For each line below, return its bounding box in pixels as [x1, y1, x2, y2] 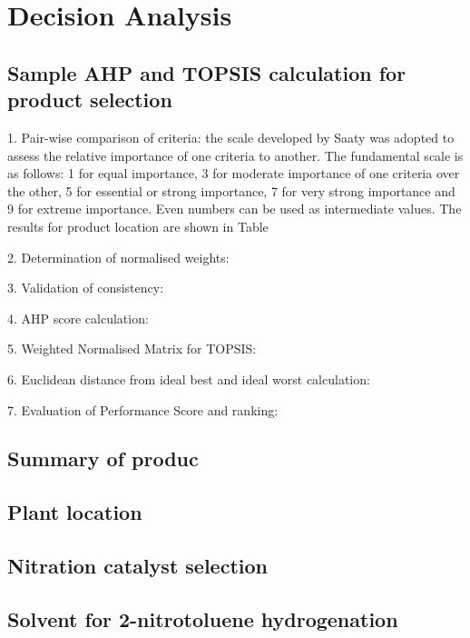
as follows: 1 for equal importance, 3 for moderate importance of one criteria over [7, 164, 460, 183]
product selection [7, 85, 172, 114]
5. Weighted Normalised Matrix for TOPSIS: [7, 339, 257, 358]
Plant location [7, 498, 142, 526]
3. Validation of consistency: [7, 278, 164, 297]
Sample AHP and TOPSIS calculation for [7, 58, 406, 86]
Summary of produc [7, 444, 199, 473]
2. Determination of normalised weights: [7, 247, 230, 266]
